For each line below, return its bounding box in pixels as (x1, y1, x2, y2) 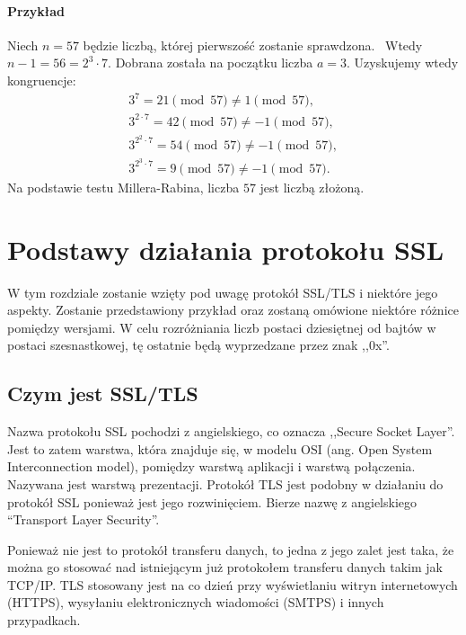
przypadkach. (7, 611, 81, 630)
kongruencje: (7, 70, 76, 89)
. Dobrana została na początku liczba (108, 53, 313, 72)
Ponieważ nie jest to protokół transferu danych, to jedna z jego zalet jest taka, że (7, 540, 454, 559)
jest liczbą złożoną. (259, 177, 365, 196)
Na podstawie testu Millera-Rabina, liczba (7, 177, 240, 196)
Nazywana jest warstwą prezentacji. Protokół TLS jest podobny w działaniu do (7, 474, 444, 493)
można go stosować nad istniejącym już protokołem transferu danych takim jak (7, 558, 444, 577)
